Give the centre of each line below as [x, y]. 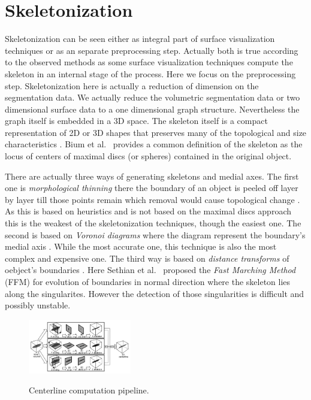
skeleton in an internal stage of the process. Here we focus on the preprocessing [150, 73]
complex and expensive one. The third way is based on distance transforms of [147, 258]
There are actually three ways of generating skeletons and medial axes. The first [152, 176]
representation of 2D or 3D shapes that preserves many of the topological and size [156, 132]
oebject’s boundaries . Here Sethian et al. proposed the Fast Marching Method [150, 270]
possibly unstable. [38, 305]
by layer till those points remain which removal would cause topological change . [153, 199]
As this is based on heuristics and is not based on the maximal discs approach [148, 211]
